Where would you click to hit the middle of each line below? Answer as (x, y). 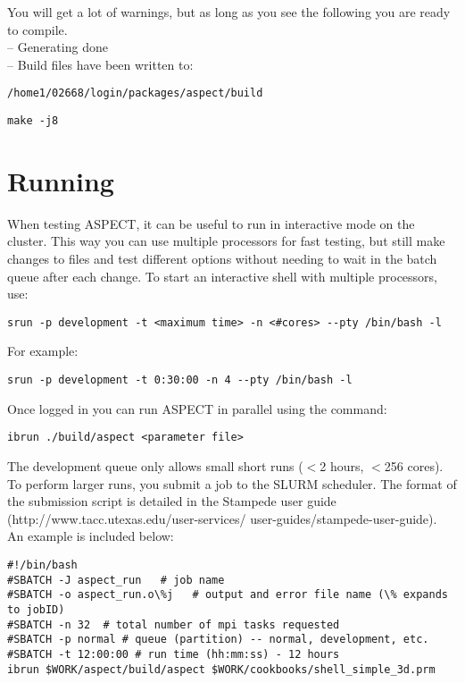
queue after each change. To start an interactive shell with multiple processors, (222, 276)
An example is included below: (91, 536)
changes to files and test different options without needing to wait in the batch (222, 258)
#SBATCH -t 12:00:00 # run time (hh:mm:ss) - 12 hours (174, 654)
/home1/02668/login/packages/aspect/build (135, 93)
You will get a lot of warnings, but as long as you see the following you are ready (229, 12)
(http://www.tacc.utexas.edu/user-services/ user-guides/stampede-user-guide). (222, 518)
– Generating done (58, 47)
